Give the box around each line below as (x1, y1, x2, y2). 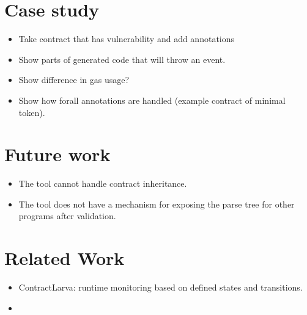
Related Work (4, 245, 125, 270)
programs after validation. (18, 209, 116, 222)
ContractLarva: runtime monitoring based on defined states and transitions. (18, 281, 303, 294)
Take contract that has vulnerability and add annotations (18, 32, 235, 45)
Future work (4, 142, 111, 167)
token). (18, 106, 45, 118)
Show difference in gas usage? (18, 73, 130, 86)
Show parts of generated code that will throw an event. (18, 52, 226, 65)
